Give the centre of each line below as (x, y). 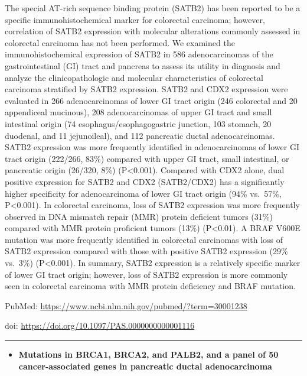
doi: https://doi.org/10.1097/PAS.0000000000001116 (100, 325)
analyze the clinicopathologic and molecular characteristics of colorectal (134, 77)
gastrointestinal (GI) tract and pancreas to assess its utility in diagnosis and (143, 65)
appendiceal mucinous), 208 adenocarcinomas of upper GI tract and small (138, 112)
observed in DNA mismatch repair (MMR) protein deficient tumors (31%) (139, 216)
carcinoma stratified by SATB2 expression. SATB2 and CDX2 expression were (146, 89)
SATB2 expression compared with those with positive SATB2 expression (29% (146, 251)
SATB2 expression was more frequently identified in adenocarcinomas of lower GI (152, 147)
